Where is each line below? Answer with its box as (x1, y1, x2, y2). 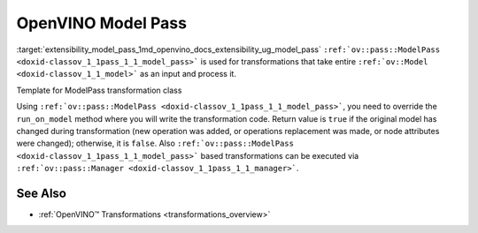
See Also (16, 185, 66, 200)
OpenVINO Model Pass (16, 13, 188, 33)
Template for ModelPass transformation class (16, 85, 182, 95)
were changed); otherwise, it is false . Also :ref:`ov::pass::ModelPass (16, 138, 294, 149)
